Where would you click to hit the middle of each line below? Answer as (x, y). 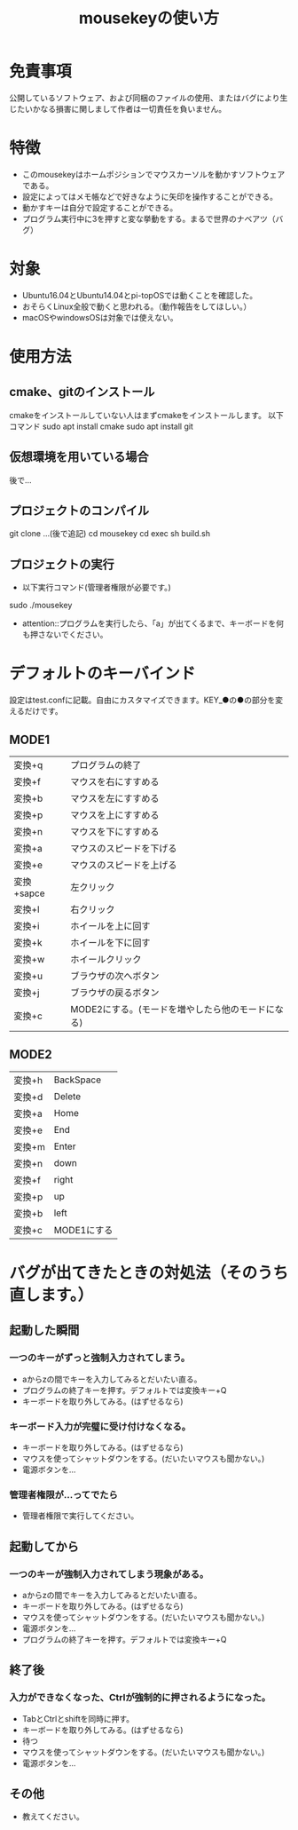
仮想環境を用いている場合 (79, 457)
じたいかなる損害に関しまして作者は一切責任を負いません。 (118, 108)
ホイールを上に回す (110, 926)
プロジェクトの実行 (62, 564)
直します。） (51, 1295)
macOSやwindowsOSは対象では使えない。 (100, 317)
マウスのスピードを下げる (124, 848)
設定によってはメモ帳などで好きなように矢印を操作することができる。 (149, 196)
